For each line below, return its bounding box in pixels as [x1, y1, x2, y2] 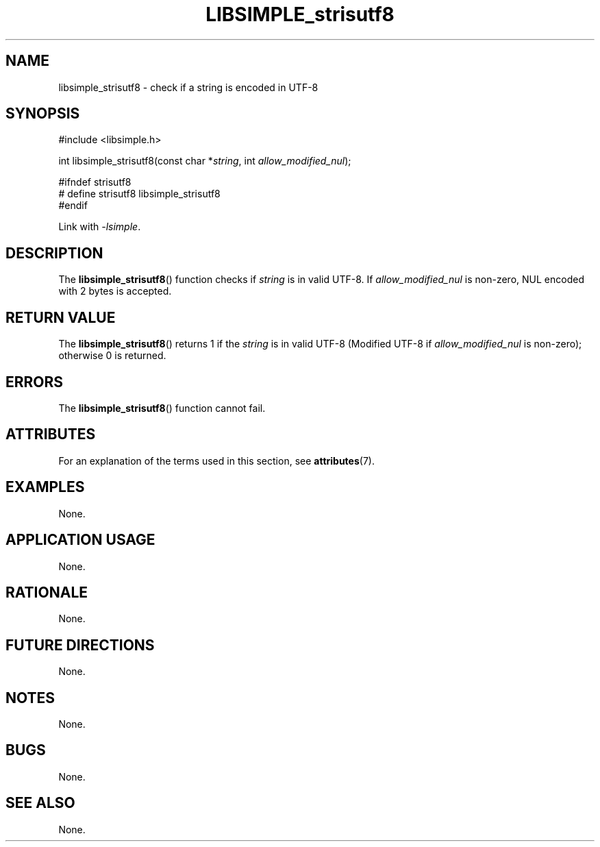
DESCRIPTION [5, 244, 103, 262]
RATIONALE [5, 583, 88, 601]
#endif [58, 199, 88, 212]
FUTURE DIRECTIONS [5, 636, 155, 654]
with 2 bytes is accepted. [58, 285, 172, 297]
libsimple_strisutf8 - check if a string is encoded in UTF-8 [58, 81, 318, 93]
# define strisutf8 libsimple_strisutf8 [58, 188, 221, 200]
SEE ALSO [5, 794, 75, 812]
